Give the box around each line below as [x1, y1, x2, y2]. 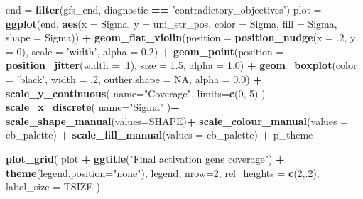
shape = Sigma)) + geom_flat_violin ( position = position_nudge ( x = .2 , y [6, 30, 356, 45]
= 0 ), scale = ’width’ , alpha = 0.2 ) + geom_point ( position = [6, 43, 284, 58]
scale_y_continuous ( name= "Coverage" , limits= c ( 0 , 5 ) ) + [6, 85, 278, 100]
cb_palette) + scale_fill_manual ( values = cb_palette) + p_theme [6, 127, 313, 142]
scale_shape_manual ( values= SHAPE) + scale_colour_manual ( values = [6, 113, 349, 128]
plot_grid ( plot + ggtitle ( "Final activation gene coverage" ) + [6, 151, 285, 166]
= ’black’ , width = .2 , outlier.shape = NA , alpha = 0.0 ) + [6, 71, 262, 86]
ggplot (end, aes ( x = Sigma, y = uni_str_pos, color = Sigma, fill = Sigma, [6, 16, 337, 31]
